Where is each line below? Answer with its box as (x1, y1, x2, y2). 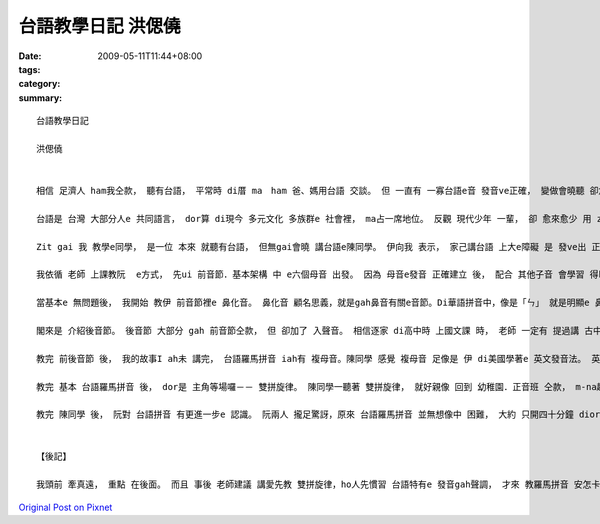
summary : (18, 91, 63, 104)
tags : (18, 63, 41, 75)
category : (18, 78, 61, 90)
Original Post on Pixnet (18, 501, 113, 513)
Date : (18, 50, 42, 62)
